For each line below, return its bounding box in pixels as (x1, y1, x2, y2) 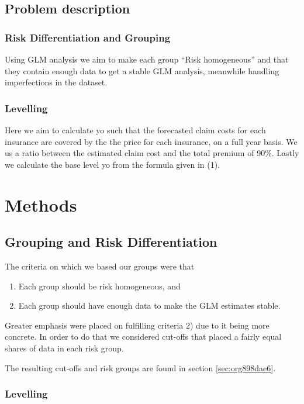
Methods (5, 192, 77, 216)
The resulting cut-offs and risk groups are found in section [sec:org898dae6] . (5, 361, 276, 374)
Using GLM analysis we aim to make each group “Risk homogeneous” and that (5, 53, 289, 65)
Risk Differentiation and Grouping (5, 30, 171, 44)
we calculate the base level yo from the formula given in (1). (5, 158, 220, 170)
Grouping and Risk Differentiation (5, 233, 217, 251)
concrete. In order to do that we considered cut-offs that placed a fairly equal (5, 330, 282, 343)
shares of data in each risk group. (5, 341, 124, 354)
